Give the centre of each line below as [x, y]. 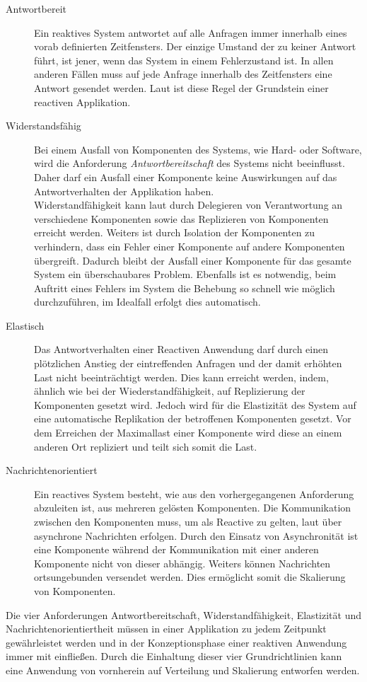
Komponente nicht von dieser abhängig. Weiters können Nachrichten [182, 563]
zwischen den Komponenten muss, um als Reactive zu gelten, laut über [188, 521]
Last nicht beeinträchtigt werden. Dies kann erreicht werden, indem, [181, 377]
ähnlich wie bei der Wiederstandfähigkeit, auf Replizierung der [170, 391]
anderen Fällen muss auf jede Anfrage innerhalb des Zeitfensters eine [183, 74]
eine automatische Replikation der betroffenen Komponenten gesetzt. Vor [193, 418]
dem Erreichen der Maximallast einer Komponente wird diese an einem [188, 433]
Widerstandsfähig [43, 126]
